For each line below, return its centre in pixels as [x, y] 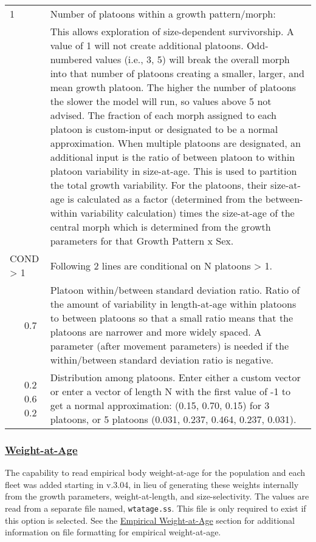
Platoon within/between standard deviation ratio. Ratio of [175, 290]
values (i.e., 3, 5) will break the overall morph [192, 59]
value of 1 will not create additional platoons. [147, 45]
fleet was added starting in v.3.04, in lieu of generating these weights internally [152, 484]
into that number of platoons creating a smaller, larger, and [177, 73]
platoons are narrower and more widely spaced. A [156, 332]
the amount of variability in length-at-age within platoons [173, 304]
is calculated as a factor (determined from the [165, 199]
